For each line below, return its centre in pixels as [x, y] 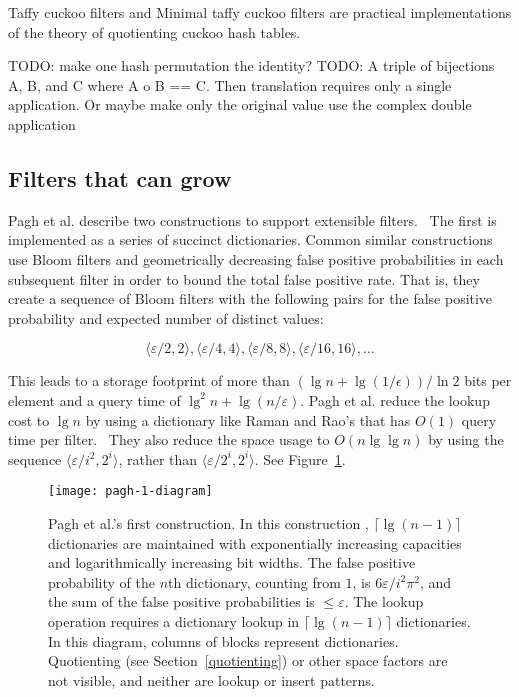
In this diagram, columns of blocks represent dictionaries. [223, 640]
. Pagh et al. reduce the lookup [395, 399]
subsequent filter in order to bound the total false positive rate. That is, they [244, 278]
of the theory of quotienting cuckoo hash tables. [154, 31]
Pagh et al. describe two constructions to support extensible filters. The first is [252, 219]
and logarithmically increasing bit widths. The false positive [232, 562]
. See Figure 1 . [300, 458]
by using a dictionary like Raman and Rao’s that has [248, 419]
